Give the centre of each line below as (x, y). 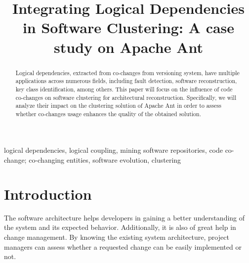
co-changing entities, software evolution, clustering (105, 160)
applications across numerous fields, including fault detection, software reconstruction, (126, 81)
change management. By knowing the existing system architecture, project (117, 237)
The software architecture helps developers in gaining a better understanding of (124, 217)
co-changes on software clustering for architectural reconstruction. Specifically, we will (126, 97)
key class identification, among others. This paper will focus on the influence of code (124, 89)
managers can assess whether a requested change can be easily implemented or (123, 246)
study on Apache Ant (128, 47)
